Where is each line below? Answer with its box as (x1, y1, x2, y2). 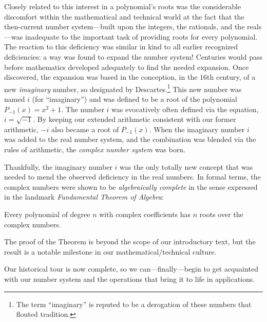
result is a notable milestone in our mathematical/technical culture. (4, 246, 217, 257)
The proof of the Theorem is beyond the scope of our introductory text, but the (4, 236, 256, 247)
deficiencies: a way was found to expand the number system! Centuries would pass (4, 51, 263, 62)
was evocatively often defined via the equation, (111, 103, 259, 114)
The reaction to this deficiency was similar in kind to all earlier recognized (4, 41, 238, 52)
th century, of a (207, 71, 256, 82)
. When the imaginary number (149, 123, 245, 134)
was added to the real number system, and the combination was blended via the (4, 134, 256, 145)
